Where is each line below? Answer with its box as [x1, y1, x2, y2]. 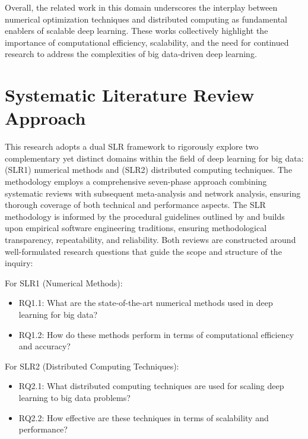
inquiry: [5, 257, 33, 269]
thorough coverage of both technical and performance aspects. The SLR [5, 198, 266, 211]
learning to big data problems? [18, 391, 131, 403]
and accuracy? [18, 340, 71, 352]
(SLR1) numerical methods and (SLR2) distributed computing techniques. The [5, 163, 293, 176]
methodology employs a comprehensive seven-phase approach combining [5, 175, 267, 188]
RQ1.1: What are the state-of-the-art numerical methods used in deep [18, 296, 273, 309]
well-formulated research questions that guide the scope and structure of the [5, 245, 282, 257]
